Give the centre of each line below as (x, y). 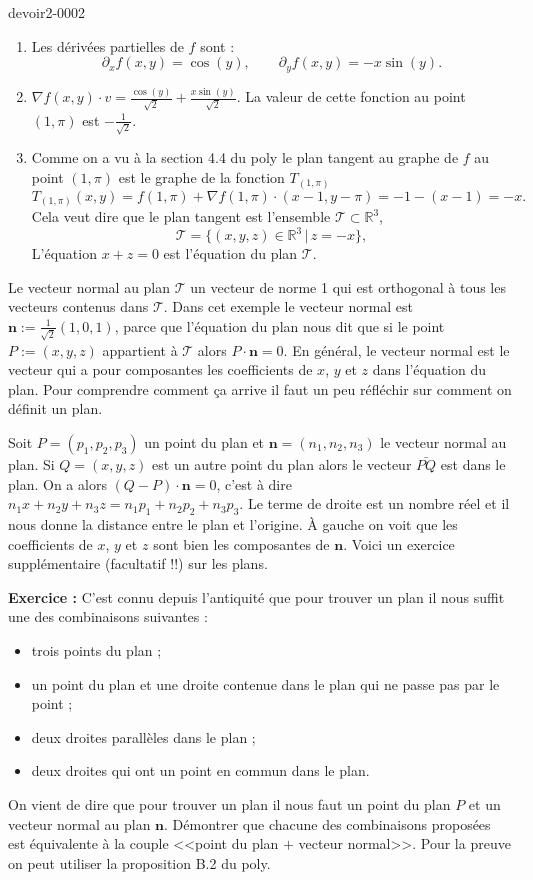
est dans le (473, 464)
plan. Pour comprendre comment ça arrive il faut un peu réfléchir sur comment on (260, 388)
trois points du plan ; (96, 649)
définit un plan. (55, 408)
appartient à (140, 349)
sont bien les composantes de (241, 543)
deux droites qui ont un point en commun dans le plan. (200, 770)
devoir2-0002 (47, 12)
